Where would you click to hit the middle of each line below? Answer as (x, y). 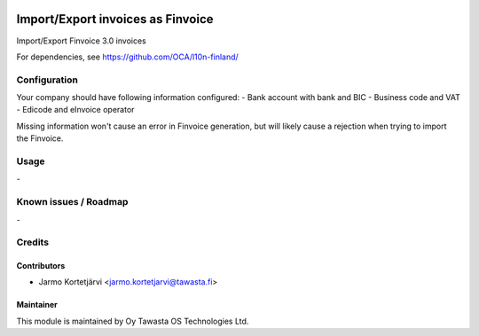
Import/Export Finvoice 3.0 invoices (81, 41)
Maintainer (37, 305)
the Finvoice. (40, 138)
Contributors (41, 266)
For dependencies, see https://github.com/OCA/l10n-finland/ (127, 57)
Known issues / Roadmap (72, 202)
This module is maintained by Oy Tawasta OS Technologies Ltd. (133, 321)
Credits (32, 242)
